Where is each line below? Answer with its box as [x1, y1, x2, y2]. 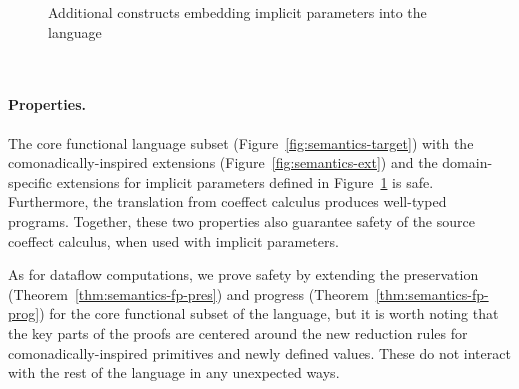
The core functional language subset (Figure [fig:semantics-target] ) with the [8, 132, 474, 153]
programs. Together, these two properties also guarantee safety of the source [8, 210, 475, 231]
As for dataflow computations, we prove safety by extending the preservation [8, 264, 479, 285]
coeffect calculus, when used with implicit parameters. [8, 230, 339, 251]
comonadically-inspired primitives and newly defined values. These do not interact [8, 342, 511, 363]
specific [8, 171, 53, 192]
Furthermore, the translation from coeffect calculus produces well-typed [8, 191, 447, 212]
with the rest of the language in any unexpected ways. [8, 362, 340, 383]
